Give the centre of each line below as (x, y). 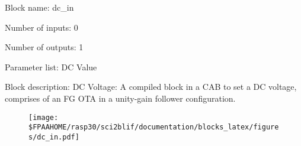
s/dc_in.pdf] (54, 137)
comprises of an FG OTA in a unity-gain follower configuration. (120, 98)
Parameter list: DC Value (51, 66)
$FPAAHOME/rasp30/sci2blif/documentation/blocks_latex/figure (154, 127)
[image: (44, 117)
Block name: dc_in (39, 7)
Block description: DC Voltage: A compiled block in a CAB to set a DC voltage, (151, 87)
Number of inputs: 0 (41, 27)
